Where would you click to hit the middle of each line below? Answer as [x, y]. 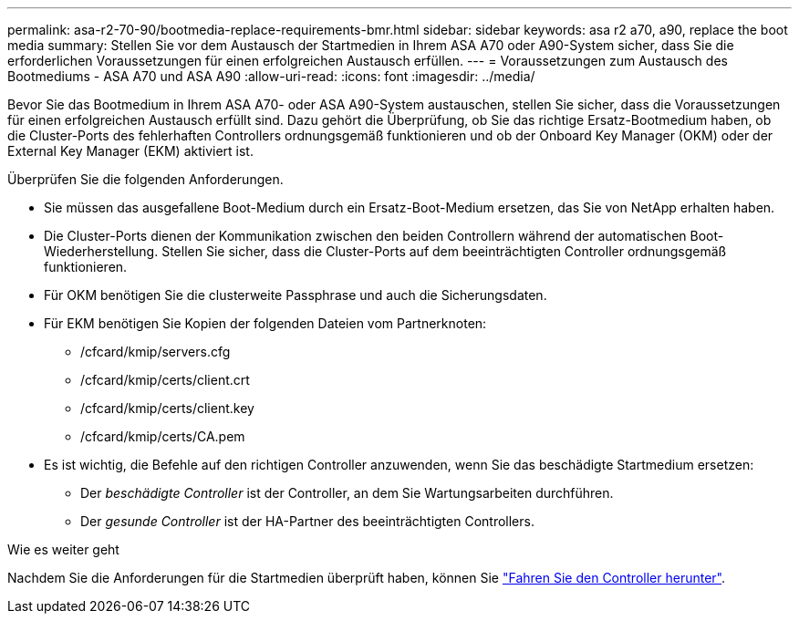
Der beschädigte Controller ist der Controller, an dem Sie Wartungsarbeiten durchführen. [347, 493]
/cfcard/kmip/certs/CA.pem [163, 436]
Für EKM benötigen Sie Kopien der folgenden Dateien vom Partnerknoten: [265, 323]
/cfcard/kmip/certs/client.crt [165, 380]
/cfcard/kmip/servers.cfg [156, 352]
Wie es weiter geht [63, 549]
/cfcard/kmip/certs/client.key [167, 408]
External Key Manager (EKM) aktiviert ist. [130, 151]
